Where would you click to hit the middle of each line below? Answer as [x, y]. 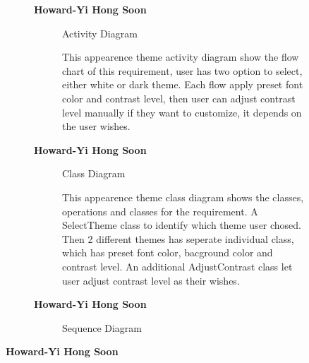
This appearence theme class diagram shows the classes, [183, 197]
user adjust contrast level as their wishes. [151, 280]
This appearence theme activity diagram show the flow [181, 57]
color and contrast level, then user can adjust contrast [179, 98]
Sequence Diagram [102, 327]
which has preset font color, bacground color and [168, 252]
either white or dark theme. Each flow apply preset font [183, 84]
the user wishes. [96, 126]
